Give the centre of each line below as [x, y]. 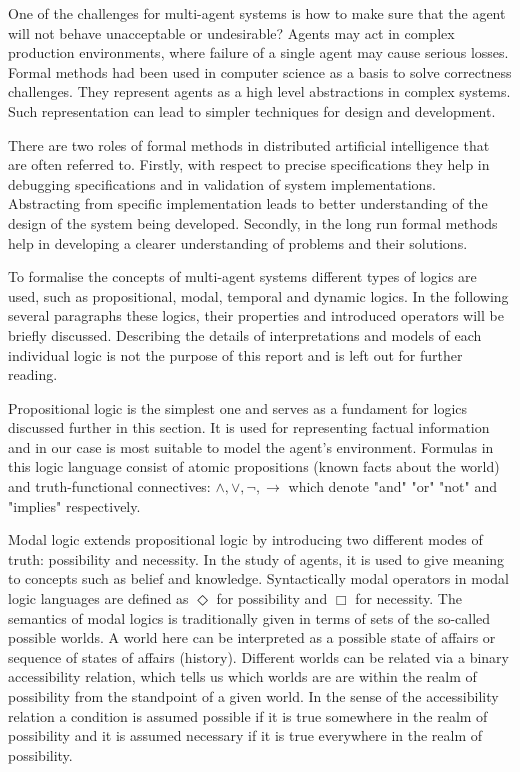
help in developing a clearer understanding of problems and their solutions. [238, 242]
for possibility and [272, 598]
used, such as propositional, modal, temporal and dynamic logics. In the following [258, 295]
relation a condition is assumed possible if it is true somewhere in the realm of [248, 715]
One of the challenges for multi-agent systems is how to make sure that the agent [257, 13]
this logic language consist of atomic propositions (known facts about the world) [254, 466]
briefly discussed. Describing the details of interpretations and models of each [245, 334]
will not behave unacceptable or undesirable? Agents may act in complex [231, 32]
